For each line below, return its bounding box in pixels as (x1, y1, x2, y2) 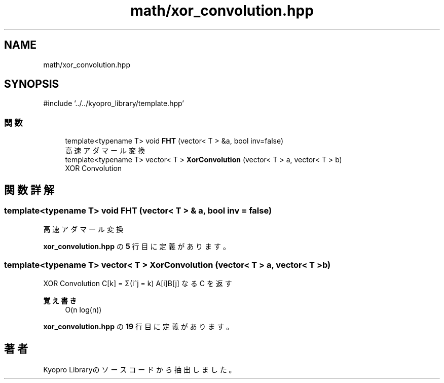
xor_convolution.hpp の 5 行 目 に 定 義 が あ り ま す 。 (43, 242, 230, 251)
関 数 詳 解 (4, 183, 54, 196)
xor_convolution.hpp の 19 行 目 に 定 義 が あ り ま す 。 (43, 322, 234, 331)
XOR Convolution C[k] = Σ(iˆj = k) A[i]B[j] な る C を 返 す (43, 279, 232, 288)
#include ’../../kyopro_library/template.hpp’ (43, 99, 184, 108)
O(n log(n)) (65, 305, 102, 315)
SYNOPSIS (4, 78, 59, 91)
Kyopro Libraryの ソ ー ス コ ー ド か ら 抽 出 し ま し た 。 (43, 365, 236, 374)
